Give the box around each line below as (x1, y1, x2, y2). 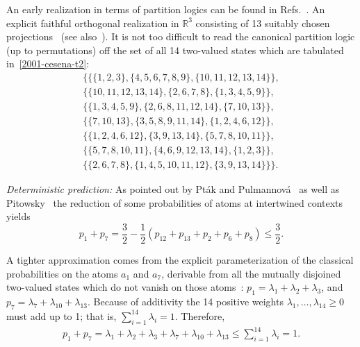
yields (6, 209, 31, 223)
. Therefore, (174, 308, 225, 323)
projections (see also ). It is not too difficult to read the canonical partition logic (6, 29, 355, 44)
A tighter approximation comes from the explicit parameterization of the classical (6, 253, 354, 267)
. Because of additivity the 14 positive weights (88, 294, 284, 309)
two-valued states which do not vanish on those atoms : (6, 280, 244, 294)
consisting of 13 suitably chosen (195, 15, 330, 30)
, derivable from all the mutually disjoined (161, 266, 341, 280)
